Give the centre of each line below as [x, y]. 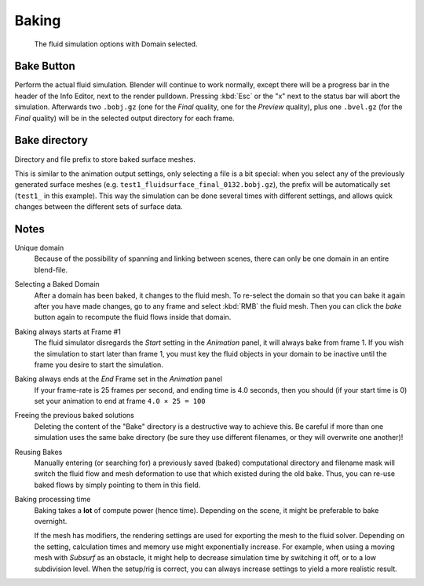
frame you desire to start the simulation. [99, 364]
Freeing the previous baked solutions [75, 416]
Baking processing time [53, 500]
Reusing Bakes [38, 452]
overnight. [51, 521]
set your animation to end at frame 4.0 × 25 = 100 [120, 401]
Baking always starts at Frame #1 [68, 331]
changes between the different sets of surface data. [99, 207]
